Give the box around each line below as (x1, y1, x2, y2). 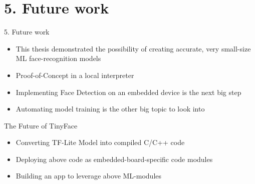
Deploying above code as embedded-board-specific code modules (16, 153, 213, 164)
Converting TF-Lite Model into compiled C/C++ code (16, 137, 185, 147)
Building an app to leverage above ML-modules (16, 170, 162, 181)
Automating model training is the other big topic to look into (16, 103, 205, 114)
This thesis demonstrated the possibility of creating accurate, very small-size (16, 43, 251, 53)
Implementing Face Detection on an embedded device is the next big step (16, 86, 241, 97)
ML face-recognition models (16, 53, 101, 63)
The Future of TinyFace (4, 120, 78, 130)
